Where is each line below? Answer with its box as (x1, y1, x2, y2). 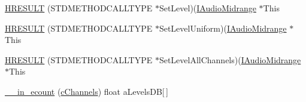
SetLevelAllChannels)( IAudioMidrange (159, 53, 301, 66)
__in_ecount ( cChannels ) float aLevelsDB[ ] (5, 85, 168, 97)
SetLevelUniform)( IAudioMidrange (159, 21, 287, 34)
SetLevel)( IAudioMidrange (159, 2, 256, 14)
